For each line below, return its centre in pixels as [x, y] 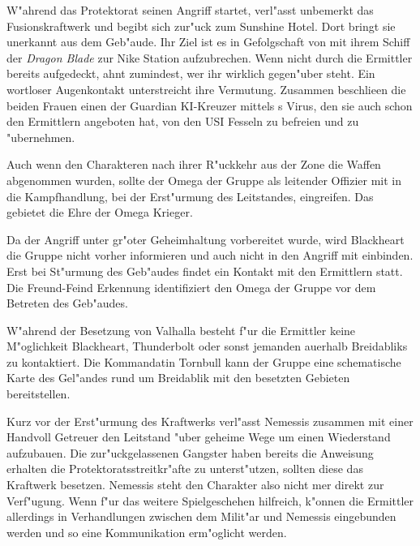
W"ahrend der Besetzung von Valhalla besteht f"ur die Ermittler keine [181, 330]
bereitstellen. [39, 394]
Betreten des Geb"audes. [67, 303]
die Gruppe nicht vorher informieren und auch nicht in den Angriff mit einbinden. [210, 255]
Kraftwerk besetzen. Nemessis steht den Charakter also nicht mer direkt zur [195, 485]
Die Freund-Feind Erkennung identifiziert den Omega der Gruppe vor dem [191, 287]
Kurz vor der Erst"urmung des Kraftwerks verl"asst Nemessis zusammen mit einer [210, 421]
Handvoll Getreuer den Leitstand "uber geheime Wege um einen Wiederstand [199, 437]
